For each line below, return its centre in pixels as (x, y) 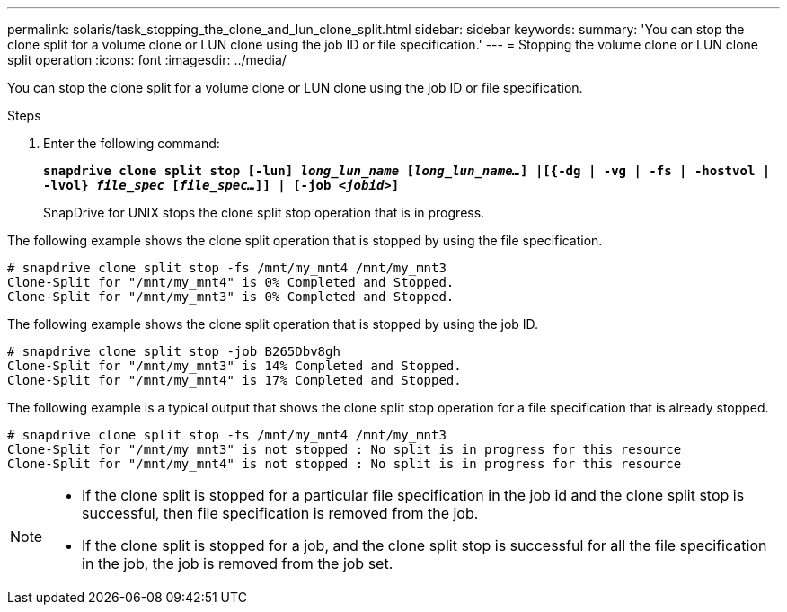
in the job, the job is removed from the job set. (238, 563)
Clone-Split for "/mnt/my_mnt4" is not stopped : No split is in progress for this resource (345, 464)
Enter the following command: (132, 143)
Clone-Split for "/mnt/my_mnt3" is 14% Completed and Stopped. (234, 366)
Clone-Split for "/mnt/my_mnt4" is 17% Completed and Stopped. (234, 380)
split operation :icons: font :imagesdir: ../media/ (147, 60)
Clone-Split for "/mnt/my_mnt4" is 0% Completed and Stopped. (231, 282)
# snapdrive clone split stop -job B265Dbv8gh (174, 351)
